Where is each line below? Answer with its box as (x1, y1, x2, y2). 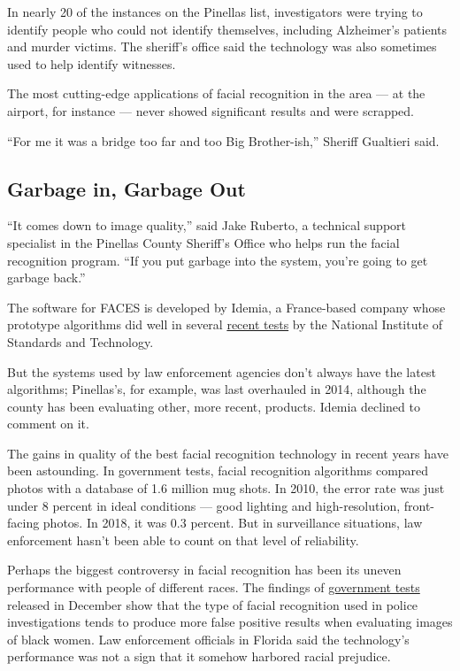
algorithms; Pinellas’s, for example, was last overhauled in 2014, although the (7, 380, 426, 398)
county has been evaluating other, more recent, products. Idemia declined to (7, 397, 420, 415)
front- (403, 496, 434, 514)
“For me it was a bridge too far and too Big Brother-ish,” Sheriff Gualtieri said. (7, 131, 440, 150)
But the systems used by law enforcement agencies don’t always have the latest (7, 362, 436, 381)
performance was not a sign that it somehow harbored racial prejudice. (7, 647, 391, 666)
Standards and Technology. (7, 332, 154, 351)
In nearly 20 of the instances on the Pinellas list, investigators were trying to (7, 3, 423, 20)
